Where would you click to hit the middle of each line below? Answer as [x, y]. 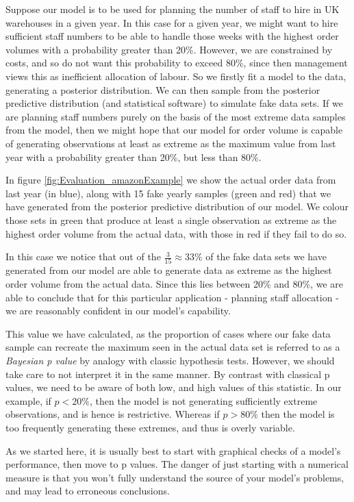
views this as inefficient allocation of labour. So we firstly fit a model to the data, [176, 76]
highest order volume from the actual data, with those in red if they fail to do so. [176, 233]
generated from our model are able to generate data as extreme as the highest [169, 270]
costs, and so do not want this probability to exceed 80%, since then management [177, 63]
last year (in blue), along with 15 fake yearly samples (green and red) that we [168, 193]
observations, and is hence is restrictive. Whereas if [113, 414]
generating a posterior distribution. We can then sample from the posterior [163, 89]
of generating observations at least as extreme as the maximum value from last [171, 143]
